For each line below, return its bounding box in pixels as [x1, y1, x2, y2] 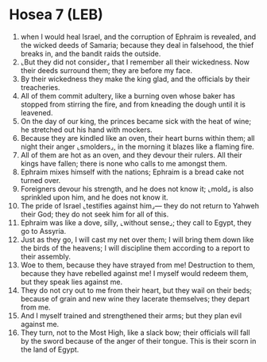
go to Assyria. [20, 226, 67, 235]
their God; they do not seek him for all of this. [20, 209, 169, 219]
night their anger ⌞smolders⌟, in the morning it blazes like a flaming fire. [20, 142, 255, 151]
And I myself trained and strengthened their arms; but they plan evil [20, 310, 242, 320]
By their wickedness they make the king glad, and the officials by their [20, 74, 250, 84]
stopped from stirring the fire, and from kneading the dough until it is [20, 99, 246, 109]
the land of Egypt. [20, 344, 79, 354]
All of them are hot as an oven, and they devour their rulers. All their [20, 150, 243, 160]
